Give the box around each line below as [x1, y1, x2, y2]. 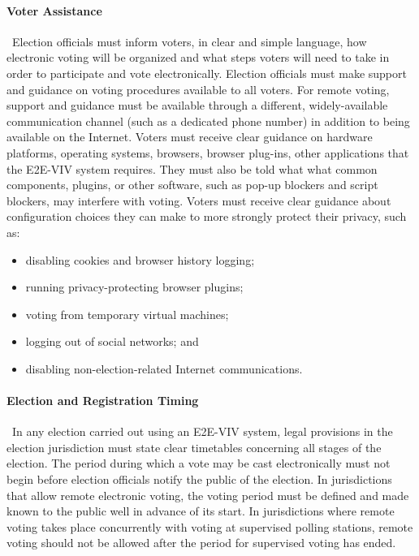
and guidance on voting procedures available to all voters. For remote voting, [6, 80, 390, 97]
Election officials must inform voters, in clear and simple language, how [11, 32, 367, 50]
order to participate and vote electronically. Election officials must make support [6, 64, 407, 81]
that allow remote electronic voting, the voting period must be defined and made [6, 486, 409, 503]
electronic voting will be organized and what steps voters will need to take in [6, 49, 390, 66]
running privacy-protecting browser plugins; [25, 278, 244, 295]
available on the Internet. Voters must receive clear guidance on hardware [6, 128, 373, 145]
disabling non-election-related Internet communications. [25, 360, 303, 377]
